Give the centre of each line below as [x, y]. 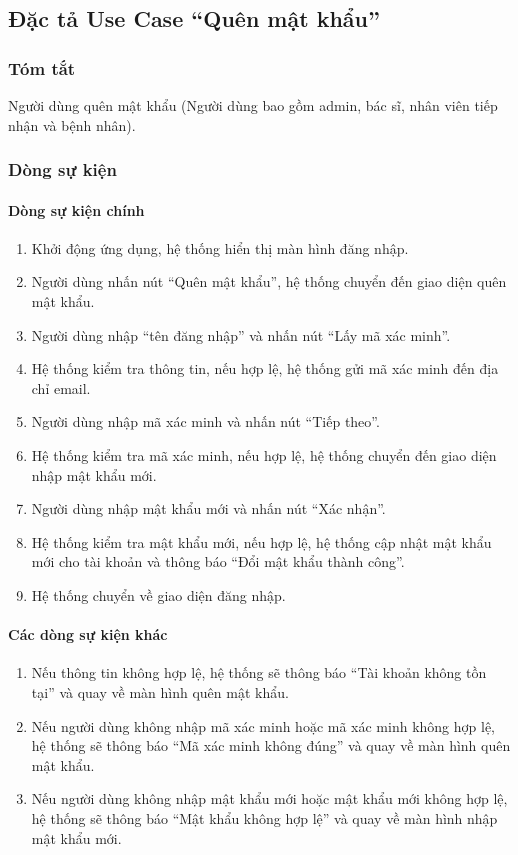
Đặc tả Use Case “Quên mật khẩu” [194, 18]
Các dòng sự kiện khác [88, 634]
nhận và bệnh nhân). [72, 124]
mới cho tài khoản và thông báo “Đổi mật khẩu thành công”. [218, 561]
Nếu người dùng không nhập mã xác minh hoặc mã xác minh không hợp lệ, [263, 725]
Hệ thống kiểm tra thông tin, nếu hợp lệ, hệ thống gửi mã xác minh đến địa [265, 368]
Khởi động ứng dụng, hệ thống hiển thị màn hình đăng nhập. [220, 247]
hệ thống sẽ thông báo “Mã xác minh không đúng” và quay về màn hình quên [271, 745]
